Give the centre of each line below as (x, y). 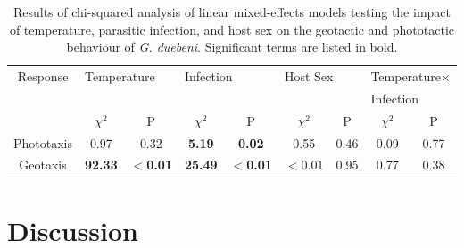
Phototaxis (43, 142)
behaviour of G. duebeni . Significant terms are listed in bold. (232, 47)
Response (43, 76)
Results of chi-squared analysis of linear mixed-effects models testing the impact (232, 12)
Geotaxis (43, 165)
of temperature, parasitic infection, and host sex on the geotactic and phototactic (232, 29)
